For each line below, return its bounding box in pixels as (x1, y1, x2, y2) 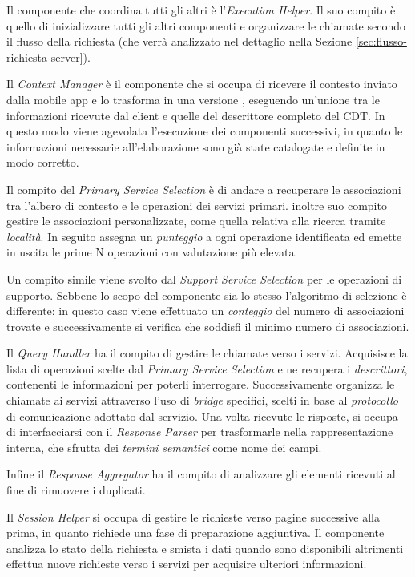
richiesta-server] (6, 48, 83, 65)
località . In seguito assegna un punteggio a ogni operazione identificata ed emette (6, 228, 402, 244)
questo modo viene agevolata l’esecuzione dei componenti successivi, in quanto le (6, 123, 403, 139)
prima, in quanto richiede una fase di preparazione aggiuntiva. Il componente (6, 524, 385, 541)
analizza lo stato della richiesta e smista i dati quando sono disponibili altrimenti (6, 539, 404, 556)
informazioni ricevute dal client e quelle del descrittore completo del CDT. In (6, 107, 385, 123)
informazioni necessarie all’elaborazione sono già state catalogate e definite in (6, 138, 385, 155)
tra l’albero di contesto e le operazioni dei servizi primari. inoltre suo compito (6, 196, 387, 213)
